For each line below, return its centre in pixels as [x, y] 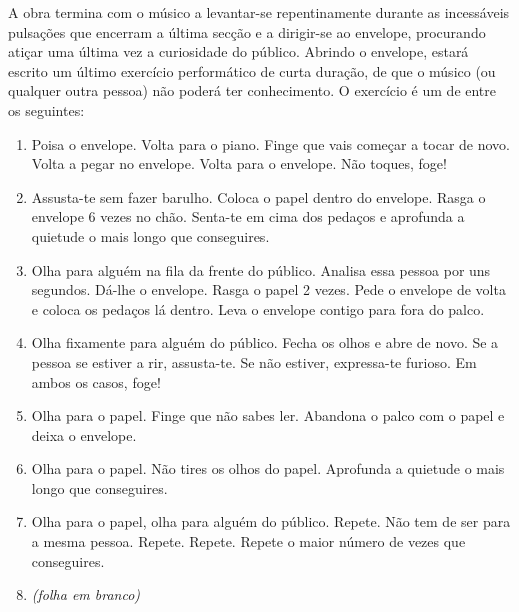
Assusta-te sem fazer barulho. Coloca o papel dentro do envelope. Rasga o [258, 196]
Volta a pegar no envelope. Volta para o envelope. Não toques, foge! [239, 163]
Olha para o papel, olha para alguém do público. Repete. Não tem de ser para [271, 521]
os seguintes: [46, 109]
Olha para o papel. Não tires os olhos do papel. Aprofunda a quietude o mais [268, 468]
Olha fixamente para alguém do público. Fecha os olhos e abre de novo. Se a [265, 342]
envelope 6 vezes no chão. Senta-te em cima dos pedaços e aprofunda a [248, 216]
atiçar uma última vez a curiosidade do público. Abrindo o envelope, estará [238, 51]
